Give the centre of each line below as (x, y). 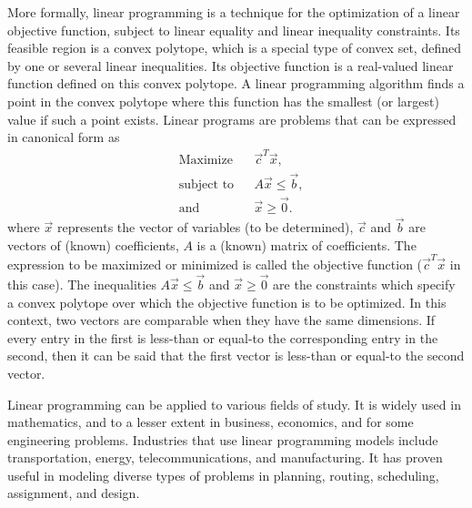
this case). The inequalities (82, 284)
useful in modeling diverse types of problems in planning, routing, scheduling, (223, 475)
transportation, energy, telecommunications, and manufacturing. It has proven (225, 457)
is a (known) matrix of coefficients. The (306, 244)
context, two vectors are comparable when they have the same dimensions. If (221, 320)
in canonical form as (64, 137)
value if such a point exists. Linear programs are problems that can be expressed (232, 119)
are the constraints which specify (364, 284)
